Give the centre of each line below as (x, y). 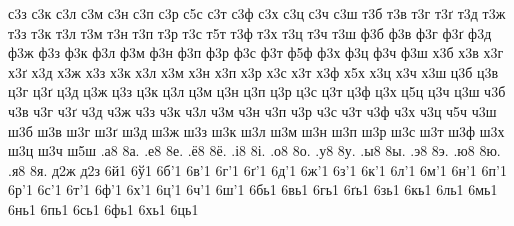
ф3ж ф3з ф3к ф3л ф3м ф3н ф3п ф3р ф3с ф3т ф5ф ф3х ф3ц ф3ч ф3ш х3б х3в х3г (256, 52)
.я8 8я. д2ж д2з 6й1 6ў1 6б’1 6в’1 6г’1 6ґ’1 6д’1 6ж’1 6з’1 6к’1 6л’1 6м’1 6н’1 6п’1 (257, 169)
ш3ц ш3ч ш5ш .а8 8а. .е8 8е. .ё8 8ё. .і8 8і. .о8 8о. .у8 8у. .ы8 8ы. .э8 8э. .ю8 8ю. (254, 150)
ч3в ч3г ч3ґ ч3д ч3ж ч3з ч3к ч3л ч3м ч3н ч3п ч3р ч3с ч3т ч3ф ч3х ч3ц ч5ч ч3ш (252, 110)
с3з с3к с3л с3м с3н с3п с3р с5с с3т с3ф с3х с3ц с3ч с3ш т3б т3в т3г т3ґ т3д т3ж (257, 13)
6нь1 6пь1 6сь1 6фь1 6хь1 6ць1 (103, 208)
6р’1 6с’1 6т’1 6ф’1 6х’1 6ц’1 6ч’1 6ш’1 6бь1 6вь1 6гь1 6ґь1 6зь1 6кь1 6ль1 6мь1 (253, 189)
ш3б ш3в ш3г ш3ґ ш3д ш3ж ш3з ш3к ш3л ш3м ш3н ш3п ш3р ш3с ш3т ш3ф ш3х (256, 130)
